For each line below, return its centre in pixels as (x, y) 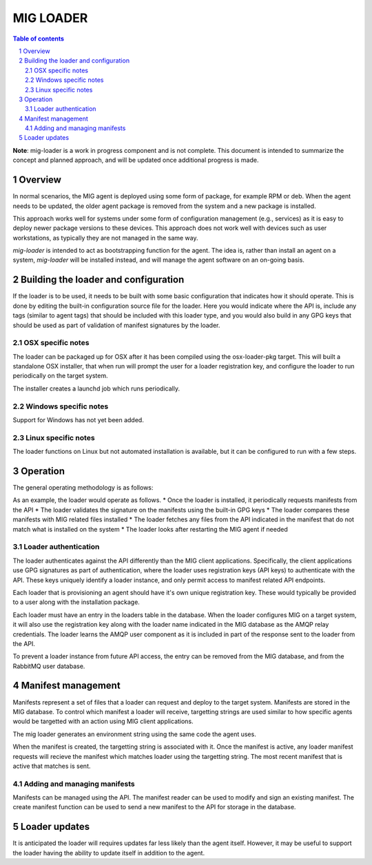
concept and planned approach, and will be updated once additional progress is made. (136, 160)
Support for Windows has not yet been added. (78, 420)
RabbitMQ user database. (49, 666)
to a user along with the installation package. (76, 602)
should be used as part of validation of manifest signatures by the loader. (116, 325)
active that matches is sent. (52, 766)
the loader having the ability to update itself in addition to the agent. (109, 853)
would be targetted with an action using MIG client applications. (103, 721)
